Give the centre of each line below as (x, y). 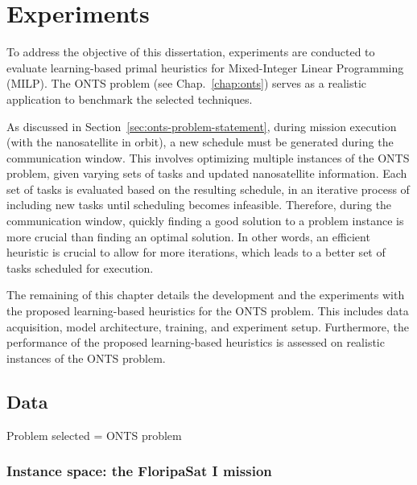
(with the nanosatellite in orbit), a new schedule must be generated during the (200, 142)
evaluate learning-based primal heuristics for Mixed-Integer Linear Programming (205, 67)
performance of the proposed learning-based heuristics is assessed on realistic (196, 342)
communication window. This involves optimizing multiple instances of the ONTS (208, 157)
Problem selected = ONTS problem (94, 435)
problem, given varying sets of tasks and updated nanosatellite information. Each (207, 173)
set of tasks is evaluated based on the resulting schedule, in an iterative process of (208, 189)
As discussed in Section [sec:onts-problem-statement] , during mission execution (202, 126)
